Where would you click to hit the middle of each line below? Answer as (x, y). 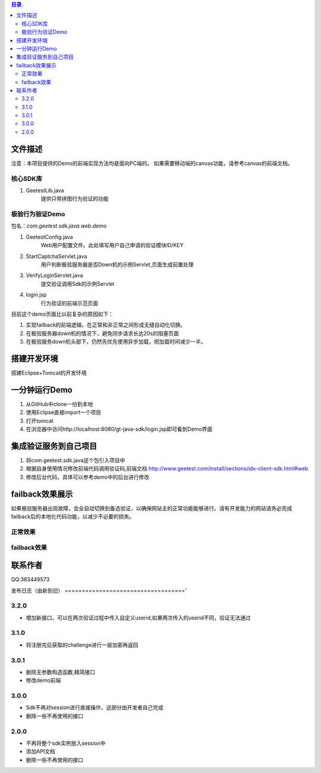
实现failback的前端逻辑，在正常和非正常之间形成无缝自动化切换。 (106, 325)
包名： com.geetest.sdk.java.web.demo (59, 226)
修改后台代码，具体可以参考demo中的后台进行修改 (88, 477)
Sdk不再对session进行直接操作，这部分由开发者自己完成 (95, 707)
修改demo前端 (43, 680)
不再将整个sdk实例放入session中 (66, 743)
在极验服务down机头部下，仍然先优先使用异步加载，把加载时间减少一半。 (116, 342)
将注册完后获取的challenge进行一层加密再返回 (82, 645)
